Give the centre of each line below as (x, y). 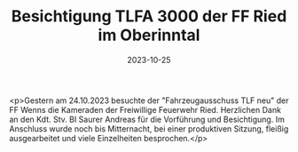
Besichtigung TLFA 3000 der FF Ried (149, 16)
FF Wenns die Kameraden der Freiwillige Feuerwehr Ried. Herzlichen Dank (145, 109)
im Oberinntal (149, 35)
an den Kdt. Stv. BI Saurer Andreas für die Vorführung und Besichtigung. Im (147, 119)
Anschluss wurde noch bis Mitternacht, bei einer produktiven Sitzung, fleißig (149, 128)
